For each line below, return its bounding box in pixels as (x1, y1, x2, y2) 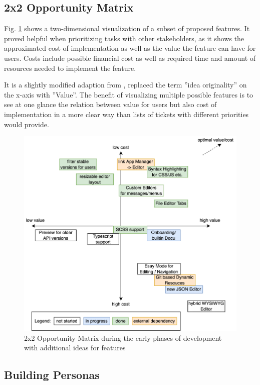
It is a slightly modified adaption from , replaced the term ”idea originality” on (4, 79, 247, 90)
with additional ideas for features (24, 342, 126, 353)
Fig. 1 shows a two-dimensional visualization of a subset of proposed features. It (4, 23, 250, 34)
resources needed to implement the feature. (4, 62, 136, 73)
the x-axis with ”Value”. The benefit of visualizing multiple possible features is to (4, 89, 253, 100)
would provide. (4, 119, 49, 129)
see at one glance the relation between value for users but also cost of (4, 99, 217, 110)
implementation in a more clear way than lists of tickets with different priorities (4, 109, 249, 119)
